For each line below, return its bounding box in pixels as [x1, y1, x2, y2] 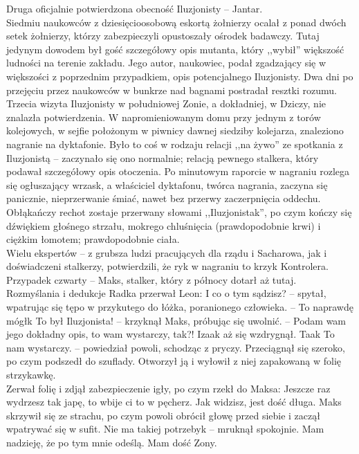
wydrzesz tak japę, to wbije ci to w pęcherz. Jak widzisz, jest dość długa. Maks [6, 394, 342, 409]
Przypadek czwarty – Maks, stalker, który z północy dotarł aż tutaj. [6, 272, 297, 287]
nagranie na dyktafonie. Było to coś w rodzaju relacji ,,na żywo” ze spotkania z [6, 136, 343, 151]
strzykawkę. [6, 367, 56, 382]
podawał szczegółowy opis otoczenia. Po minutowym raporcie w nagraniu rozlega [6, 164, 349, 179]
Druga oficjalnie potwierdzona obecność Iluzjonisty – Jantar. [6, 1, 263, 15]
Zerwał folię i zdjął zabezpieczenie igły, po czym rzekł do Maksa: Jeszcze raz [6, 381, 331, 395]
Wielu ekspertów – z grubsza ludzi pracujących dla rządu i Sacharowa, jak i [6, 245, 327, 260]
